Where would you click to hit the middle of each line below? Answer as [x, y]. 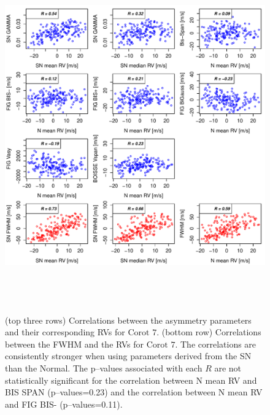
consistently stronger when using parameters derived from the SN [128, 356]
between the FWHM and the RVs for [75, 344]
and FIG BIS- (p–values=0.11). [64, 404]
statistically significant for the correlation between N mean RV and [131, 380]
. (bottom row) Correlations [209, 332]
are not [228, 367]
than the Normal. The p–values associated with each [104, 367]
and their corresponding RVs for [65, 332]
